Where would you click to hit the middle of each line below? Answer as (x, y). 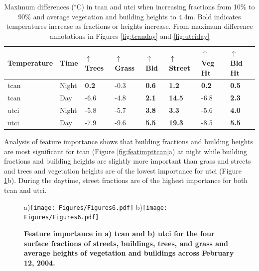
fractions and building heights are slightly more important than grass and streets (128, 161)
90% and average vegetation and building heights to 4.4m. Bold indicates (129, 16)
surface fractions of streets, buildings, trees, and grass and (126, 243)
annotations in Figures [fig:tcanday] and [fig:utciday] (129, 36)
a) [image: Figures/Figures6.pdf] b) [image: (96, 207)
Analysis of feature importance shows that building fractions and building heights (129, 141)
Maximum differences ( (39, 6)
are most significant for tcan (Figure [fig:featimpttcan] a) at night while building (126, 151)
